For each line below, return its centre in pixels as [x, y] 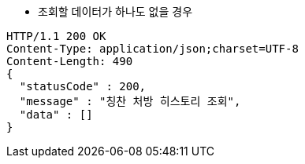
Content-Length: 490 [70, 61]
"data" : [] [56, 115]
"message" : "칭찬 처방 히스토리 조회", [130, 101]
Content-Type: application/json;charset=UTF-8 [152, 49]
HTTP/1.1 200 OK [56, 36]
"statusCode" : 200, [83, 86]
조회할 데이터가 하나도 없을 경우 [115, 11]
